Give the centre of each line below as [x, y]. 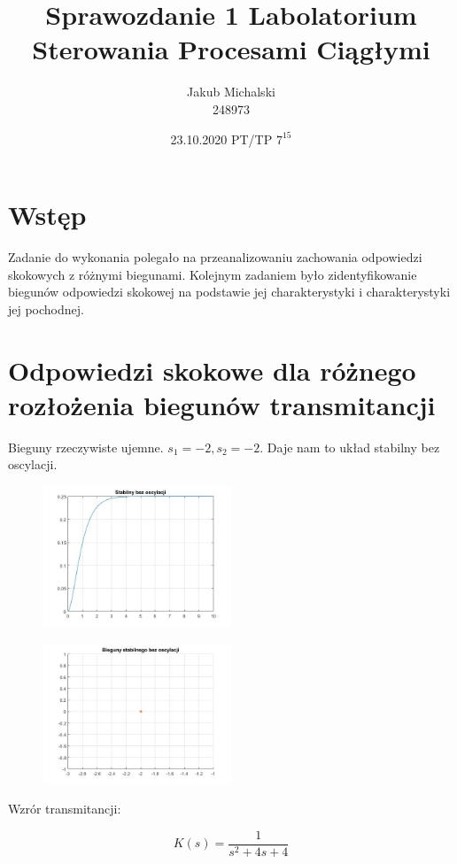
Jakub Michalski [231, 92]
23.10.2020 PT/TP [221, 139]
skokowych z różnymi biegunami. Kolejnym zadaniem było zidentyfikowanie [213, 274]
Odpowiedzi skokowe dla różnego [212, 370]
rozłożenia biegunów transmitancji [222, 404]
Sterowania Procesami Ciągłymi [231, 49]
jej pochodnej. [46, 309]
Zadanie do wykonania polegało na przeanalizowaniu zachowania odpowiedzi [215, 257]
